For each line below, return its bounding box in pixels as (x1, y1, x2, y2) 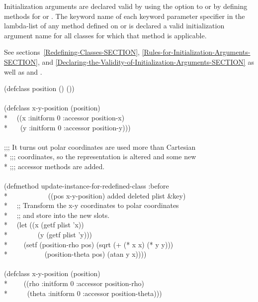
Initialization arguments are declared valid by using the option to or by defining (4, 1, 248, 11)
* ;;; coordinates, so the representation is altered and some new (4, 151, 196, 162)
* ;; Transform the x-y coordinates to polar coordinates (4, 200, 179, 210)
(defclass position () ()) (4, 83, 75, 94)
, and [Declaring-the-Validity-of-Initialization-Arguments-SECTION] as (37, 56, 254, 67)
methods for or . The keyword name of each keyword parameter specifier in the (4, 10, 245, 21)
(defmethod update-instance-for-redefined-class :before (4, 181, 169, 191)
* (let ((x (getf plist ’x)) (4, 219, 84, 230)
